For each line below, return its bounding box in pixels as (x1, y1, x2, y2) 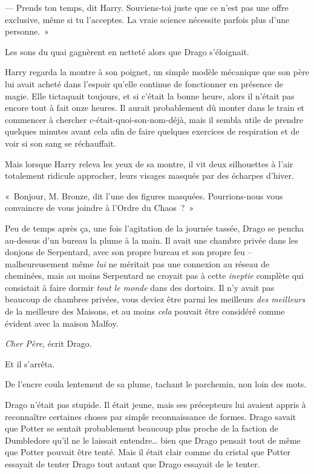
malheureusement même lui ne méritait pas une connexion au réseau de (5, 257, 270, 270)
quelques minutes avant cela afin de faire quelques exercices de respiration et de (5, 125, 299, 138)
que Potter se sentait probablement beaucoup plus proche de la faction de (5, 422, 278, 435)
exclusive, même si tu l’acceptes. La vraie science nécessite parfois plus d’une (5, 13, 290, 25)
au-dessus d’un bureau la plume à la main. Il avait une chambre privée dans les (5, 233, 298, 246)
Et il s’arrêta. (5, 357, 55, 370)
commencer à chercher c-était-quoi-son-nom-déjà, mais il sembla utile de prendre (5, 113, 304, 125)
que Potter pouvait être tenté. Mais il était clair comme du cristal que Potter (5, 446, 291, 458)
